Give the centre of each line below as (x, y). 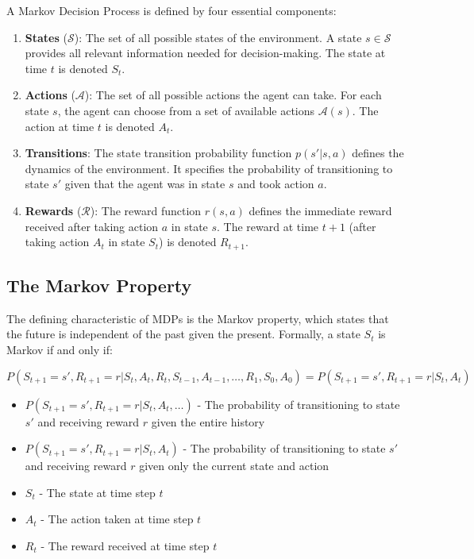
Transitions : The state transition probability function (158, 153)
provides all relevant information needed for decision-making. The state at (205, 53)
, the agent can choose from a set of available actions (186, 110)
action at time (60, 126)
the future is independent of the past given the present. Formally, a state (183, 334)
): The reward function (146, 210)
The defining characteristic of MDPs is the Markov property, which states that (198, 318)
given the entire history (208, 421)
